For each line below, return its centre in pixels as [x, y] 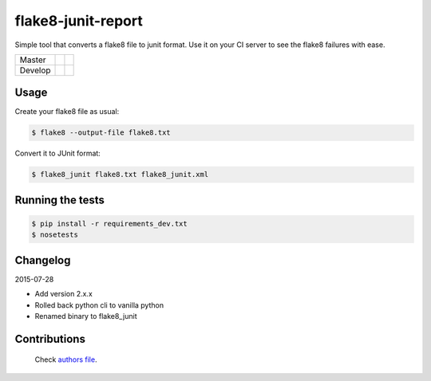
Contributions [50, 339]
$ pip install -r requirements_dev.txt [109, 224]
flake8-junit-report [79, 21]
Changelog [43, 260]
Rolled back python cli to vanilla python [99, 305]
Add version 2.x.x [64, 294]
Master [33, 60]
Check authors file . [66, 359]
